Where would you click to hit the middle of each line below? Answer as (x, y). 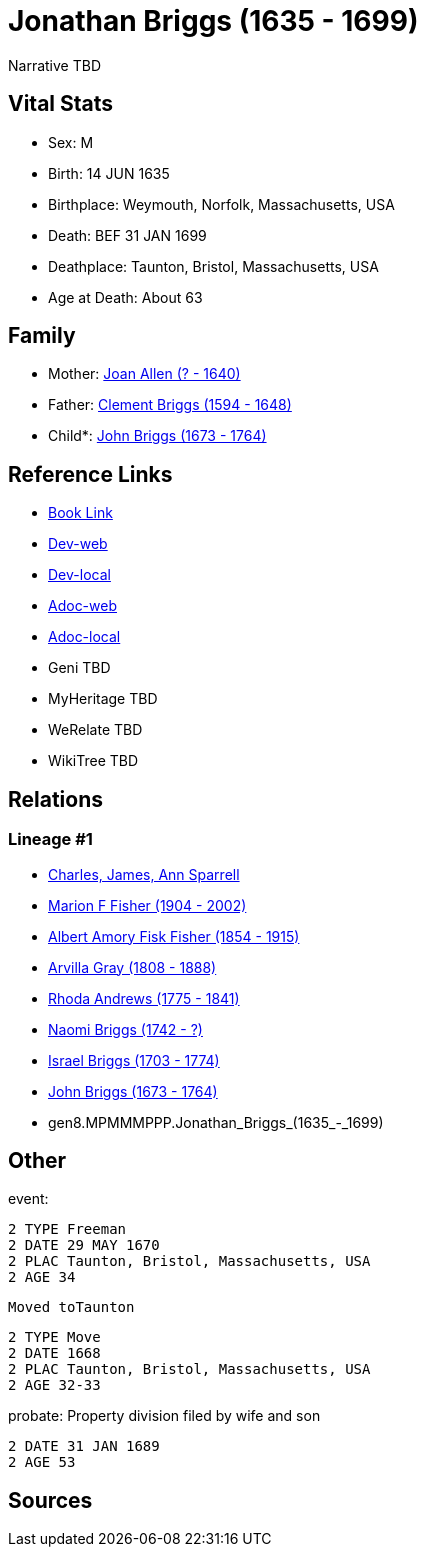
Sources (50, 1500)
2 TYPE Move (54, 1337)
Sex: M (71, 142)
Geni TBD (79, 668)
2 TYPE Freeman (67, 1229)
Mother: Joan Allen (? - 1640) (144, 374)
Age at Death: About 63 (125, 297)
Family (42, 336)
